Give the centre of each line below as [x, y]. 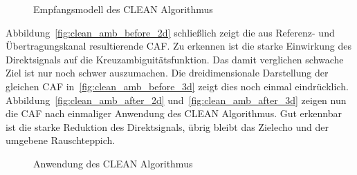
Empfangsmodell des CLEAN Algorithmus [123, 9]
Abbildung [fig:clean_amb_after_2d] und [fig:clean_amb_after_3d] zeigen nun [176, 100]
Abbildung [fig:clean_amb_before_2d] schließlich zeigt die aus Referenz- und [170, 32]
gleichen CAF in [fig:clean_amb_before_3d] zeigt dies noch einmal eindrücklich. [177, 86]
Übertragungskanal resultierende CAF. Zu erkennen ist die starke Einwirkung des [179, 46]
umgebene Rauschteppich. [61, 140]
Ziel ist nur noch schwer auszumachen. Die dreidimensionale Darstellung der [167, 73]
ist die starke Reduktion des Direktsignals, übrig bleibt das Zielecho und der [167, 126]
